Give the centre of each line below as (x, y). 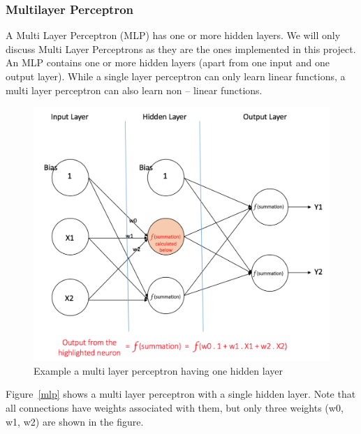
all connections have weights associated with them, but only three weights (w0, (175, 407)
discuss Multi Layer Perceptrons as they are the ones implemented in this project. (181, 48)
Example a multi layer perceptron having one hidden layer (158, 370)
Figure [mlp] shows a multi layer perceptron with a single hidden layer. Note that (181, 394)
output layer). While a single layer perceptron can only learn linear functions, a (176, 76)
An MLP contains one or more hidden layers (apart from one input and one (168, 62)
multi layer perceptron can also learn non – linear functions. (134, 90)
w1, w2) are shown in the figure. (75, 421)
